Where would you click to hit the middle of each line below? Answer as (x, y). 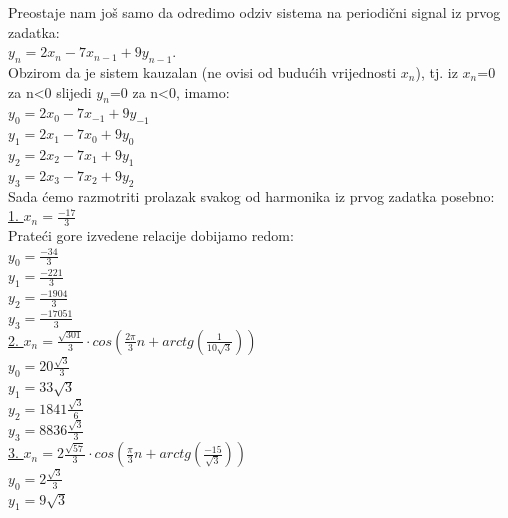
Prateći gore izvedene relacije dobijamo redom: (151, 234)
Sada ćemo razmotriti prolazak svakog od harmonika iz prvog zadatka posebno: (251, 195)
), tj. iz (436, 71)
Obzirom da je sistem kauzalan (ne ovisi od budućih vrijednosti (202, 71)
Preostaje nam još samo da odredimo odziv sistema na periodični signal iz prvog (254, 12)
